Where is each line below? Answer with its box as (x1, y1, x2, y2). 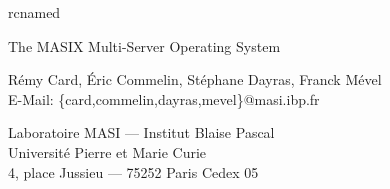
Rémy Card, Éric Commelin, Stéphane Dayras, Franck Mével (8, 69, 382, 90)
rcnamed (8, 2, 61, 22)
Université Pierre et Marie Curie (8, 141, 207, 162)
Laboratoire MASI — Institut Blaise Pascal (8, 122, 275, 143)
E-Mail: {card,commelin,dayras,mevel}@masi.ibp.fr (8, 88, 320, 109)
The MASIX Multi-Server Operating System (8, 35, 281, 56)
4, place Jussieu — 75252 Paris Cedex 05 (8, 161, 259, 182)
